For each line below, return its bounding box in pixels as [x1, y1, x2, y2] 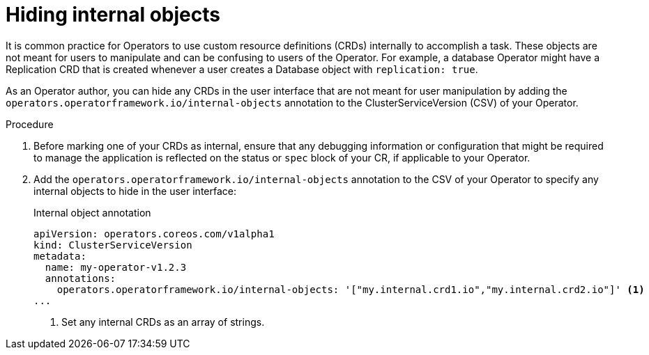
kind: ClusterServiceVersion [33, 239, 192, 251]
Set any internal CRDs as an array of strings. [61, 315, 265, 328]
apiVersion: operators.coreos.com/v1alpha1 [33, 228, 275, 239]
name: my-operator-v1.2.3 [45, 261, 187, 273]
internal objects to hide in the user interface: [33, 184, 236, 197]
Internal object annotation [33, 206, 151, 219]
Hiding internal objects [6, 3, 220, 26]
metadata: [33, 250, 86, 262]
